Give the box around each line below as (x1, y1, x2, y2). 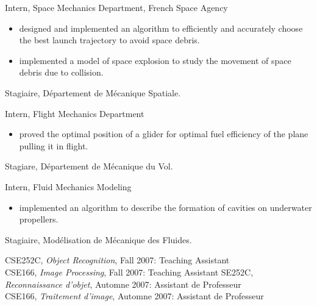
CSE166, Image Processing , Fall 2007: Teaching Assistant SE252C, (5, 265, 254, 278)
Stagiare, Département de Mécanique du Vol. (5, 160, 173, 173)
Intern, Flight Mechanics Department (5, 107, 144, 119)
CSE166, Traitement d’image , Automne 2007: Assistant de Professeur (5, 290, 264, 302)
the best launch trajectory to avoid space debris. (19, 34, 200, 46)
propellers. (19, 213, 59, 226)
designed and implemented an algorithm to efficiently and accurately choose (19, 21, 303, 34)
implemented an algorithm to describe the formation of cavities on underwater (19, 201, 312, 213)
